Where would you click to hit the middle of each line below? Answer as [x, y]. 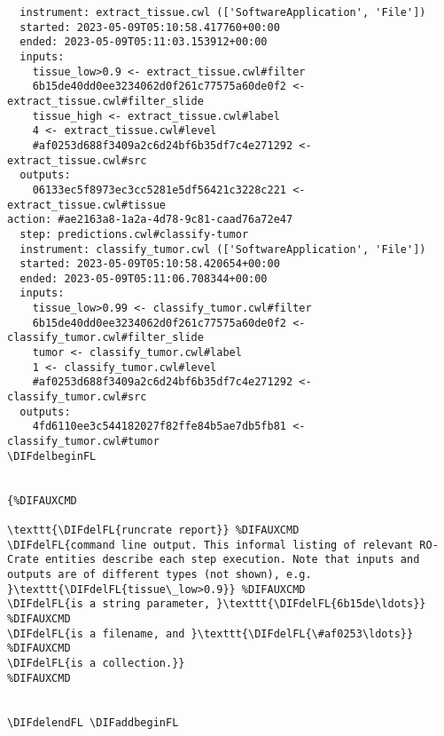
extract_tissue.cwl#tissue [86, 205]
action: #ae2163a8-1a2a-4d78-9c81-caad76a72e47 [150, 220]
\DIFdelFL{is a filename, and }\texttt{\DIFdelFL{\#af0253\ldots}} [210, 633]
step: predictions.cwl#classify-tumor [134, 234]
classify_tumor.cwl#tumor [83, 442]
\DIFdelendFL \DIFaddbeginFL [93, 722]
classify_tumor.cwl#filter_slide [105, 338]
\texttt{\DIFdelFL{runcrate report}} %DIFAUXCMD [153, 530]
